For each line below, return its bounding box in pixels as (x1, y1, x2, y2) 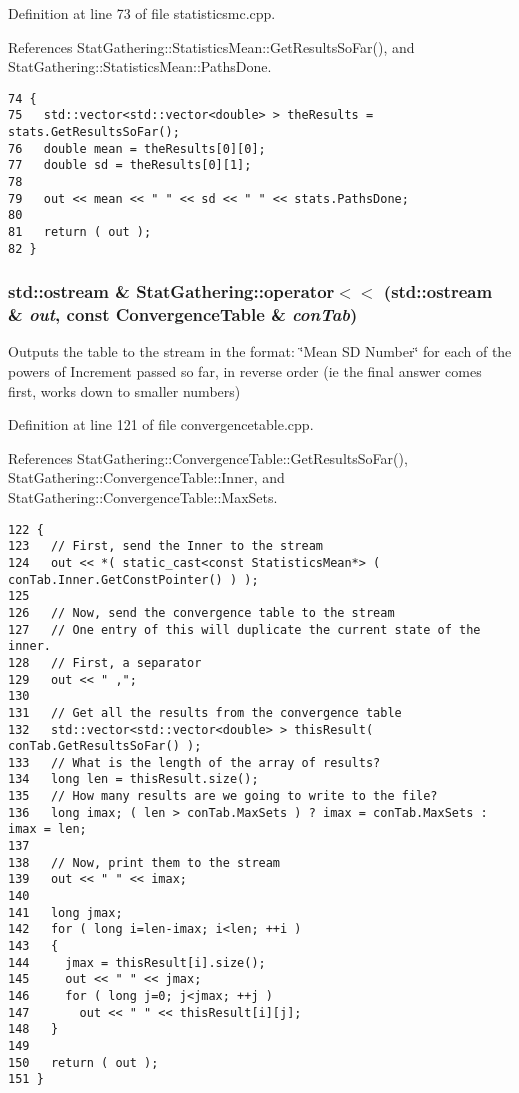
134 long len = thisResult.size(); (8, 772, 259, 787)
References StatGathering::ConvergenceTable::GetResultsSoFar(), (8, 447, 408, 468)
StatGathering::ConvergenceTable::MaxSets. (8, 487, 278, 508)
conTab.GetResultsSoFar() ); (8, 739, 202, 754)
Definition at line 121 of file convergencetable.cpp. (8, 414, 314, 435)
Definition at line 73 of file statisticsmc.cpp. (8, 3, 276, 23)
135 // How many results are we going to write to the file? (8, 789, 438, 804)
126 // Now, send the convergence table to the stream (8, 605, 395, 620)
